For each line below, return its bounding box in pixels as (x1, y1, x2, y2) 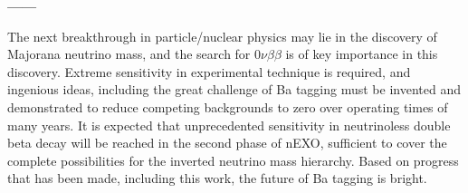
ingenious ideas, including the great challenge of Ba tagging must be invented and (7, 80, 461, 99)
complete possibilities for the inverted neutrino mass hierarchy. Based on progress (7, 150, 459, 169)
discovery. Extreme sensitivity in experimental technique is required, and (7, 62, 411, 81)
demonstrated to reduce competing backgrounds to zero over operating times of (7, 97, 448, 116)
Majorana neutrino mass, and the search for (7, 44, 251, 63)
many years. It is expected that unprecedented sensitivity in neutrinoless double (7, 115, 451, 134)
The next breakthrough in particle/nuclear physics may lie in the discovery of (7, 26, 437, 45)
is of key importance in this (285, 44, 438, 63)
